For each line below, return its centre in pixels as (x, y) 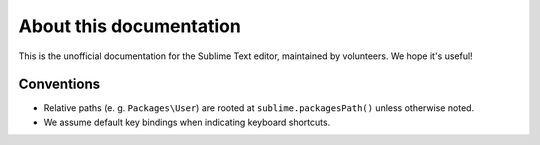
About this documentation (130, 26)
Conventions (59, 84)
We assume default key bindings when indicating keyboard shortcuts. (187, 122)
